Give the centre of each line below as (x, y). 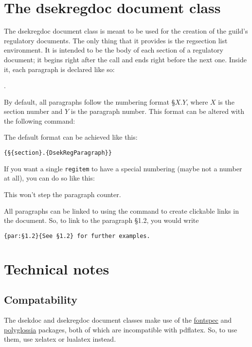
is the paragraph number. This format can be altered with (157, 111)
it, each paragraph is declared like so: (59, 69)
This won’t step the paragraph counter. (63, 194)
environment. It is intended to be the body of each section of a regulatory (114, 50)
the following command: (40, 120)
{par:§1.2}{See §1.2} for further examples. (77, 236)
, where (197, 101)
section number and (33, 111)
